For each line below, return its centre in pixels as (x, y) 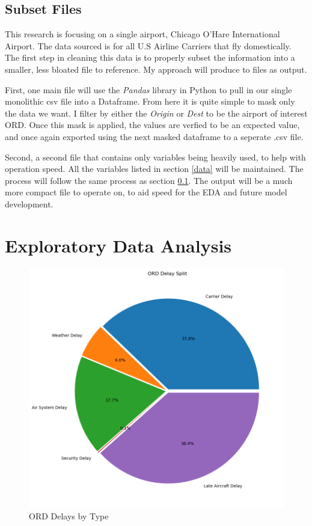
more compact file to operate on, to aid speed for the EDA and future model (146, 192)
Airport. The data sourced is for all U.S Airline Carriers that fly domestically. (148, 45)
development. (29, 203)
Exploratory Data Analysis (118, 245)
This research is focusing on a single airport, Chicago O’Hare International (142, 34)
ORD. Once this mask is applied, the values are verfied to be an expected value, (152, 125)
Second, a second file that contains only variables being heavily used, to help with (155, 157)
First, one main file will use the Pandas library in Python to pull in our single (148, 89)
